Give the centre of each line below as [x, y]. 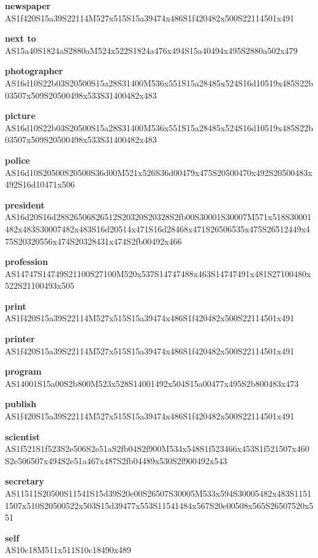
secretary [25, 481]
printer [20, 339]
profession [27, 262]
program [23, 371]
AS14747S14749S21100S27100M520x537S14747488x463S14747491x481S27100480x [158, 273]
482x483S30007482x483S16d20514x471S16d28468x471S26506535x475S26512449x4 [157, 228]
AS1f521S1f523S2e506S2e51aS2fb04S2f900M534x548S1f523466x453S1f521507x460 [157, 449]
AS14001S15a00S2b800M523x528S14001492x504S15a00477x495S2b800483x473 [152, 383]
